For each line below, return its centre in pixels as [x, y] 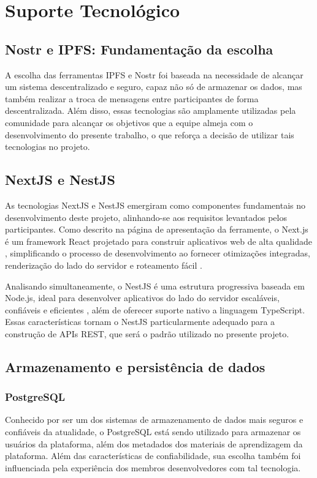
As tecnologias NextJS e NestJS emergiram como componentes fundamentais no [155, 205]
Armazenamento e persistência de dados [135, 366]
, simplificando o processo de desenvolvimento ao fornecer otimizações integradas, [158, 253]
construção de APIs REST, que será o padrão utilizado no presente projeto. [147, 333]
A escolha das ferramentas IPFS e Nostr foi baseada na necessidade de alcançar [154, 74]
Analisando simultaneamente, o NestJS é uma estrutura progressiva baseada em [155, 286]
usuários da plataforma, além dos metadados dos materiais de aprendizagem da [154, 443]
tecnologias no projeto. [48, 147]
